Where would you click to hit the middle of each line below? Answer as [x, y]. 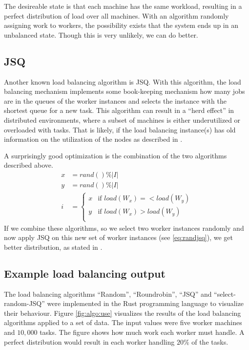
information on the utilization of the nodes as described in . [93, 139]
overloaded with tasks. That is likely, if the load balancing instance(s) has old [120, 129]
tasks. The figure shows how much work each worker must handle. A [142, 332]
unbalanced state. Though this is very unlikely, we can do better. [101, 34]
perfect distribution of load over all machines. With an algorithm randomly [116, 15]
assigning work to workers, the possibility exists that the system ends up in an [121, 25]
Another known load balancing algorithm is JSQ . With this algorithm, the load [123, 81]
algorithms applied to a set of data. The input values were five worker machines [123, 322]
